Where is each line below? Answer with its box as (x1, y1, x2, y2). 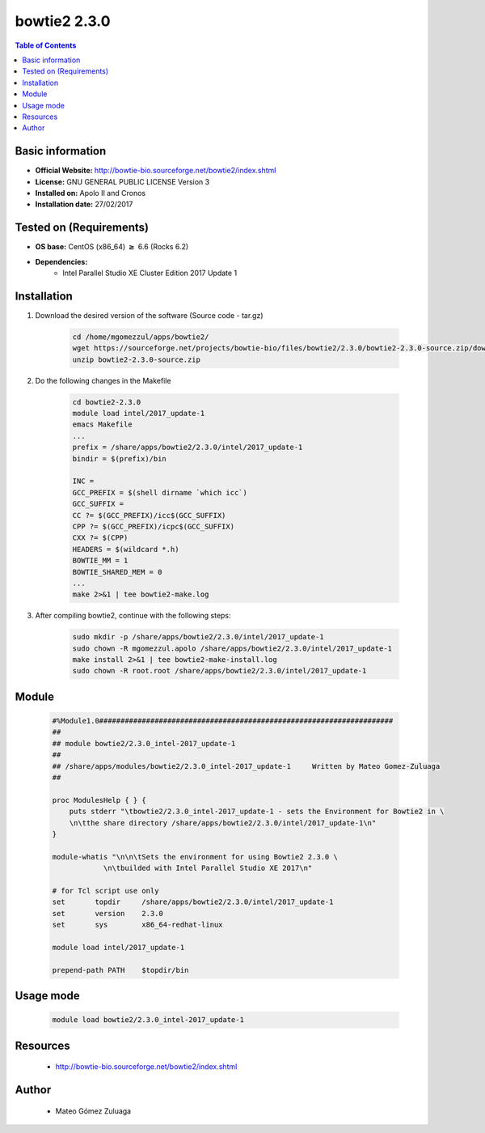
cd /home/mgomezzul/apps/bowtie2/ (72, 332, 209, 342)
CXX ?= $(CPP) (72, 533, 129, 542)
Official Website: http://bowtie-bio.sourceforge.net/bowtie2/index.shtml (35, 166, 276, 176)
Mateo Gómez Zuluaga (55, 1105, 132, 1116)
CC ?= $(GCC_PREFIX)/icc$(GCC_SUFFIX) (72, 511, 226, 520)
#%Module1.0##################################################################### (52, 716, 394, 726)
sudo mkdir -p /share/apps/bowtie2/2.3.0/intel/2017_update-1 (72, 632, 324, 642)
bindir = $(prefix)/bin (72, 454, 167, 463)
